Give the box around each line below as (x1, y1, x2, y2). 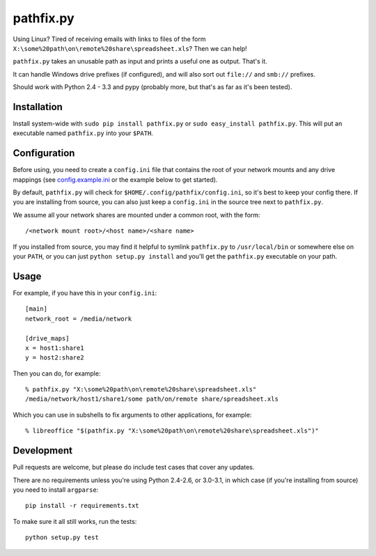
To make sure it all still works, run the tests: (13, 517, 137, 525)
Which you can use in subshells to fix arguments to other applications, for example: (13, 410, 252, 419)
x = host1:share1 (25, 343, 84, 352)
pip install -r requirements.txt (25, 502, 139, 510)
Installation (13, 101, 63, 113)
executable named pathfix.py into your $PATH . (13, 129, 153, 137)
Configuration (13, 147, 75, 160)
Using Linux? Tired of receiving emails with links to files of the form (13, 35, 206, 43)
